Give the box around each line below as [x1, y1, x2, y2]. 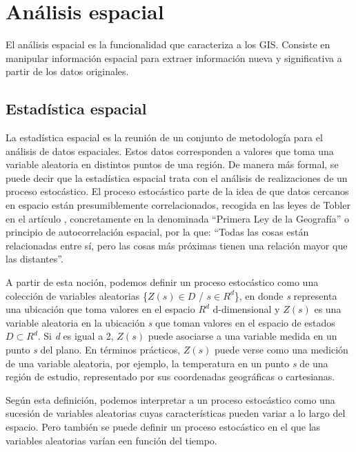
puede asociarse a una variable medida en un [148, 329, 337, 343]
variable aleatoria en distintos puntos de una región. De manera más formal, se [6, 157, 339, 172]
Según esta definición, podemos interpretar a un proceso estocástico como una [6, 392, 335, 407]
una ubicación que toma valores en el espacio [6, 302, 195, 316]
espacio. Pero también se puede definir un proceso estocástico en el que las [6, 419, 321, 433]
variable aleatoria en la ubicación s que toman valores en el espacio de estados [6, 315, 335, 329]
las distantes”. [6, 251, 63, 266]
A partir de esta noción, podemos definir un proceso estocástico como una [6, 275, 319, 289]
